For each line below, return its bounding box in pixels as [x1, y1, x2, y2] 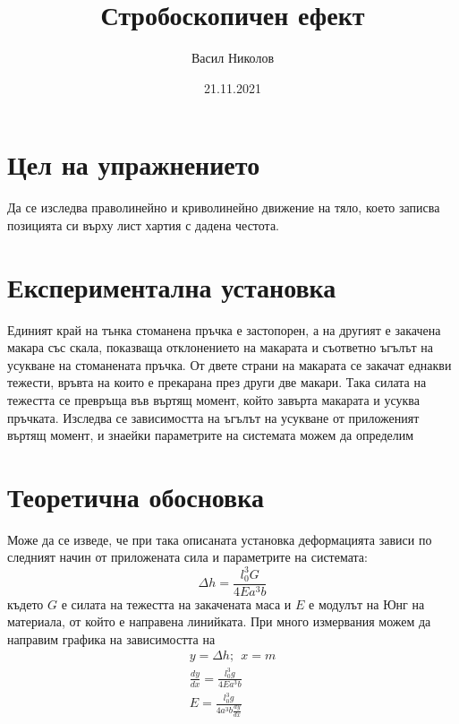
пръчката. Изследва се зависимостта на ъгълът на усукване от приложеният [7, 408, 420, 427]
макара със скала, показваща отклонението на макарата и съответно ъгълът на [7, 338, 433, 357]
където [7, 594, 44, 613]
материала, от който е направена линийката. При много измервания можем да [7, 612, 431, 631]
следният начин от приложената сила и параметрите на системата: [7, 547, 368, 566]
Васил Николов [191, 48, 274, 67]
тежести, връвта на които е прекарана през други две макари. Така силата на [7, 373, 427, 392]
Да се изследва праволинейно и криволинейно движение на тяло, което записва [7, 198, 440, 217]
